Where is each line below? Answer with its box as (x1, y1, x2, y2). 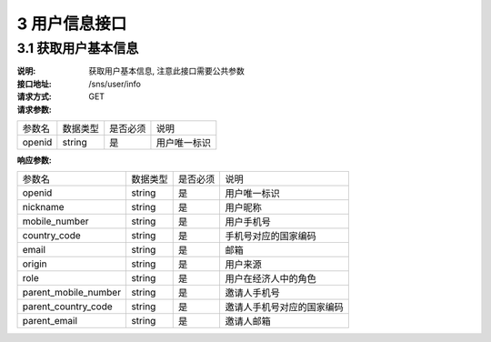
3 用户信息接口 (16, 14, 127, 34)
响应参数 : (16, 155, 52, 166)
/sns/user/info (88, 78, 141, 89)
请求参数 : (16, 104, 52, 115)
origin (22, 257, 47, 270)
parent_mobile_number (22, 287, 122, 299)
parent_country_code (22, 300, 113, 313)
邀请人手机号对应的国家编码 (225, 301, 345, 314)
